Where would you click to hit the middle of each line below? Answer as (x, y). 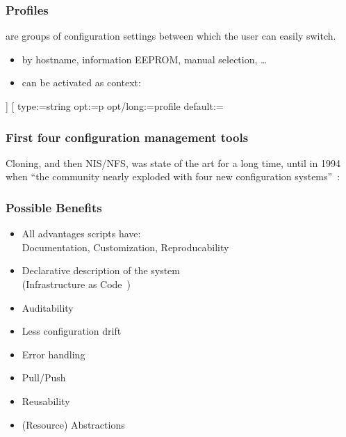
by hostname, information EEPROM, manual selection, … (145, 59)
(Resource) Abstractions (73, 424)
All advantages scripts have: (81, 233)
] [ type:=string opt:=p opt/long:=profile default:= (115, 106)
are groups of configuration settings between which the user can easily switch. (171, 36)
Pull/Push (44, 378)
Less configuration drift (72, 331)
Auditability (48, 307)
